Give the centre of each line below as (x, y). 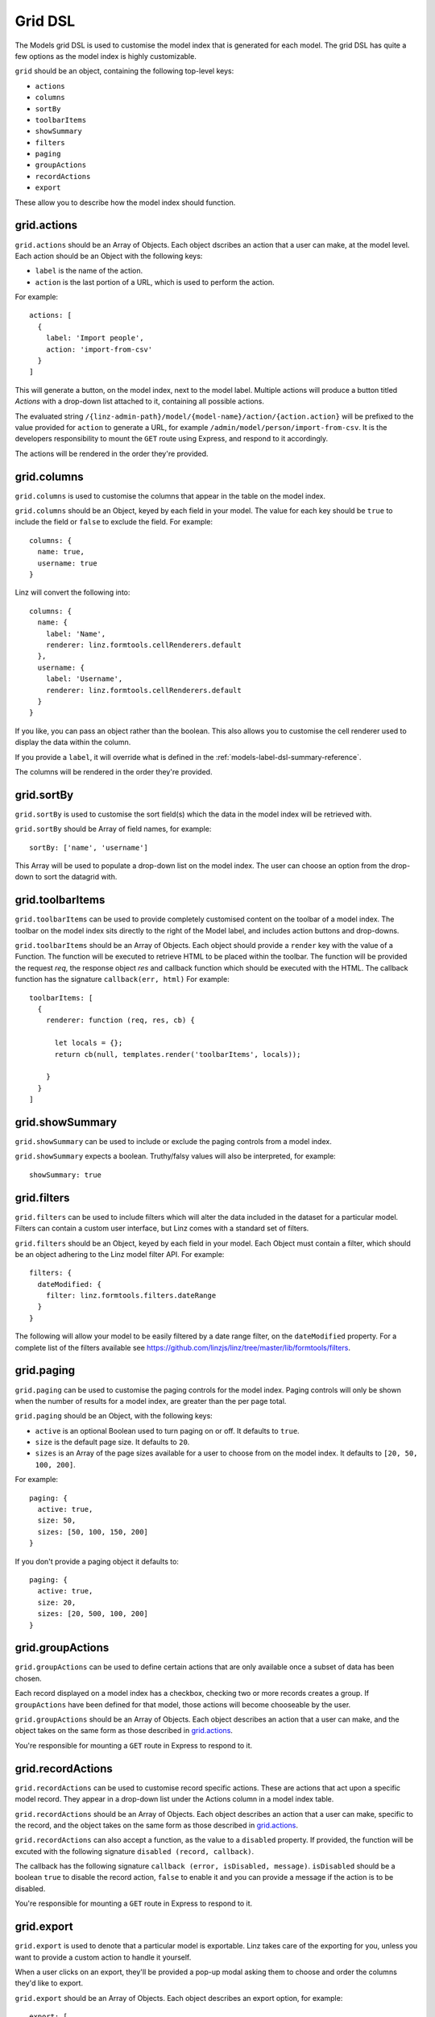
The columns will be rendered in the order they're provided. (114, 771)
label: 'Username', (84, 679)
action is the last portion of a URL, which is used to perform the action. (155, 282)
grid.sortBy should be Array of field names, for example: (113, 829)
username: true (67, 563)
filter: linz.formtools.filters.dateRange (131, 1296)
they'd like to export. (49, 1983)
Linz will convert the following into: (72, 592)
